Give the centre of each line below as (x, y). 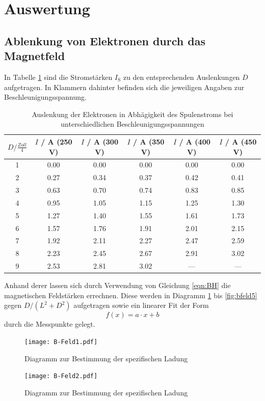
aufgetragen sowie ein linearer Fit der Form (141, 305)
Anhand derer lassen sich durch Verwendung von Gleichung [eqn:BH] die (117, 285)
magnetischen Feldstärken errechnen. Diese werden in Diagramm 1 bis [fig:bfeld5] (131, 295)
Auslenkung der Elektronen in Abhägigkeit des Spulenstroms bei (132, 114)
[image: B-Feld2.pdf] (61, 376)
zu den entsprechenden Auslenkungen (181, 77)
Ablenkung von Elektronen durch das (105, 40)
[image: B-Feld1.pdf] (61, 342)
